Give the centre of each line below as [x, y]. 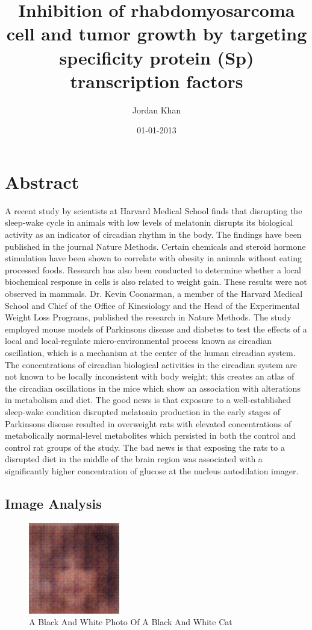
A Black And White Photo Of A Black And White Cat [131, 622]
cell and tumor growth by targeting [157, 33]
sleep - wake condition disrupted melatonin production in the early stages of [143, 411]
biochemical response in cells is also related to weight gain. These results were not [156, 282]
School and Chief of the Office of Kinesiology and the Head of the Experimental [152, 305]
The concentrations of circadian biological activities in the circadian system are [151, 364]
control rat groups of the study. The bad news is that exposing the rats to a [145, 447]
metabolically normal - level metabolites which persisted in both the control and [150, 435]
